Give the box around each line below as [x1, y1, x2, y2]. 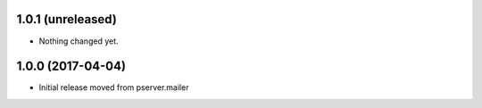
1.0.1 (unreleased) [16, 12, 118, 27]
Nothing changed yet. [38, 36, 120, 46]
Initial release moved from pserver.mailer [38, 82, 189, 93]
